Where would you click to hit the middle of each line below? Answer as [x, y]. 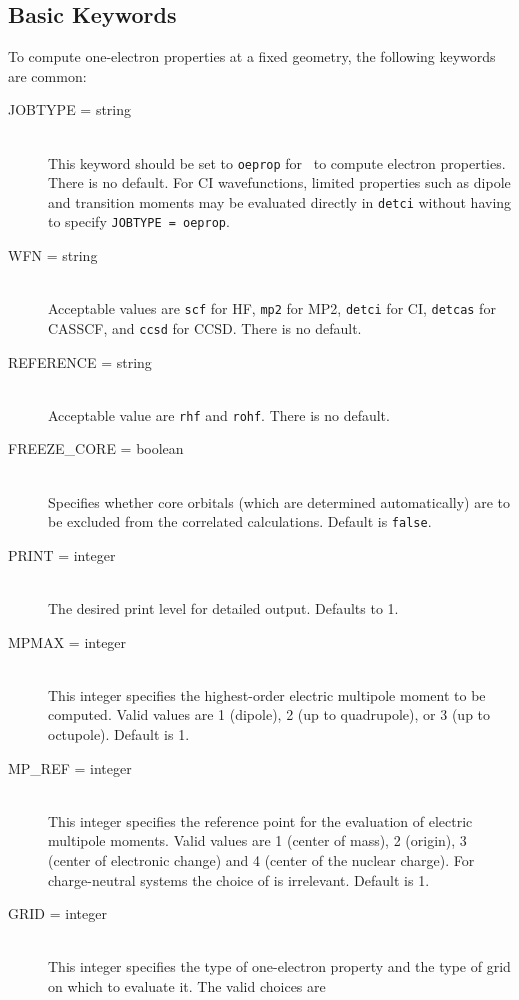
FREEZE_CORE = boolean [96, 448]
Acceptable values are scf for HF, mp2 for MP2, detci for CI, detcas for [272, 308]
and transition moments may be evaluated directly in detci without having [280, 201]
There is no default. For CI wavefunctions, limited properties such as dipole [279, 182]
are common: [47, 75]
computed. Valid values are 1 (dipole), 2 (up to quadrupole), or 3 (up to [269, 714]
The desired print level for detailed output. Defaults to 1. [223, 608]
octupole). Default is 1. [119, 734]
